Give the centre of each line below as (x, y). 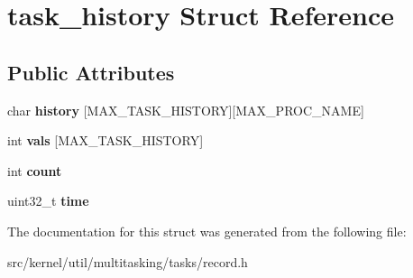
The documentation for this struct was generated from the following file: (207, 231)
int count (35, 170)
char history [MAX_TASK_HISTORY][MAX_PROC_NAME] (186, 110)
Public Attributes (91, 72)
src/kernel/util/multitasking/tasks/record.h (128, 261)
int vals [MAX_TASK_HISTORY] (106, 140)
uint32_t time (48, 201)
